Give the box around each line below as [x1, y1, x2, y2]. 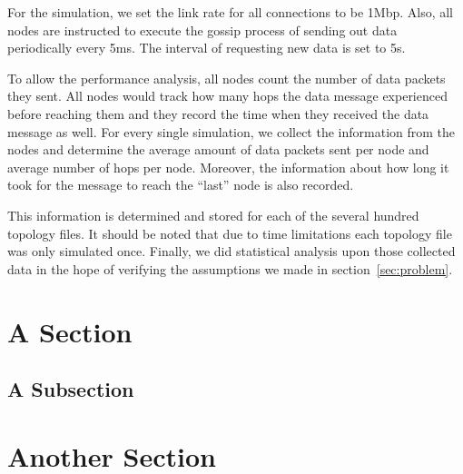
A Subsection [7, 375, 134, 403]
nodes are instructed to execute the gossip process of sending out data [7, 20, 398, 39]
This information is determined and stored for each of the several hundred [7, 205, 419, 224]
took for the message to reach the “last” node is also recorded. [7, 175, 354, 194]
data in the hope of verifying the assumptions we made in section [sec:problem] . [7, 259, 453, 278]
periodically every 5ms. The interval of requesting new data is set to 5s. [7, 38, 406, 57]
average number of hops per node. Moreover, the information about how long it [7, 157, 449, 176]
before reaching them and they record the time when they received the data [7, 104, 429, 123]
